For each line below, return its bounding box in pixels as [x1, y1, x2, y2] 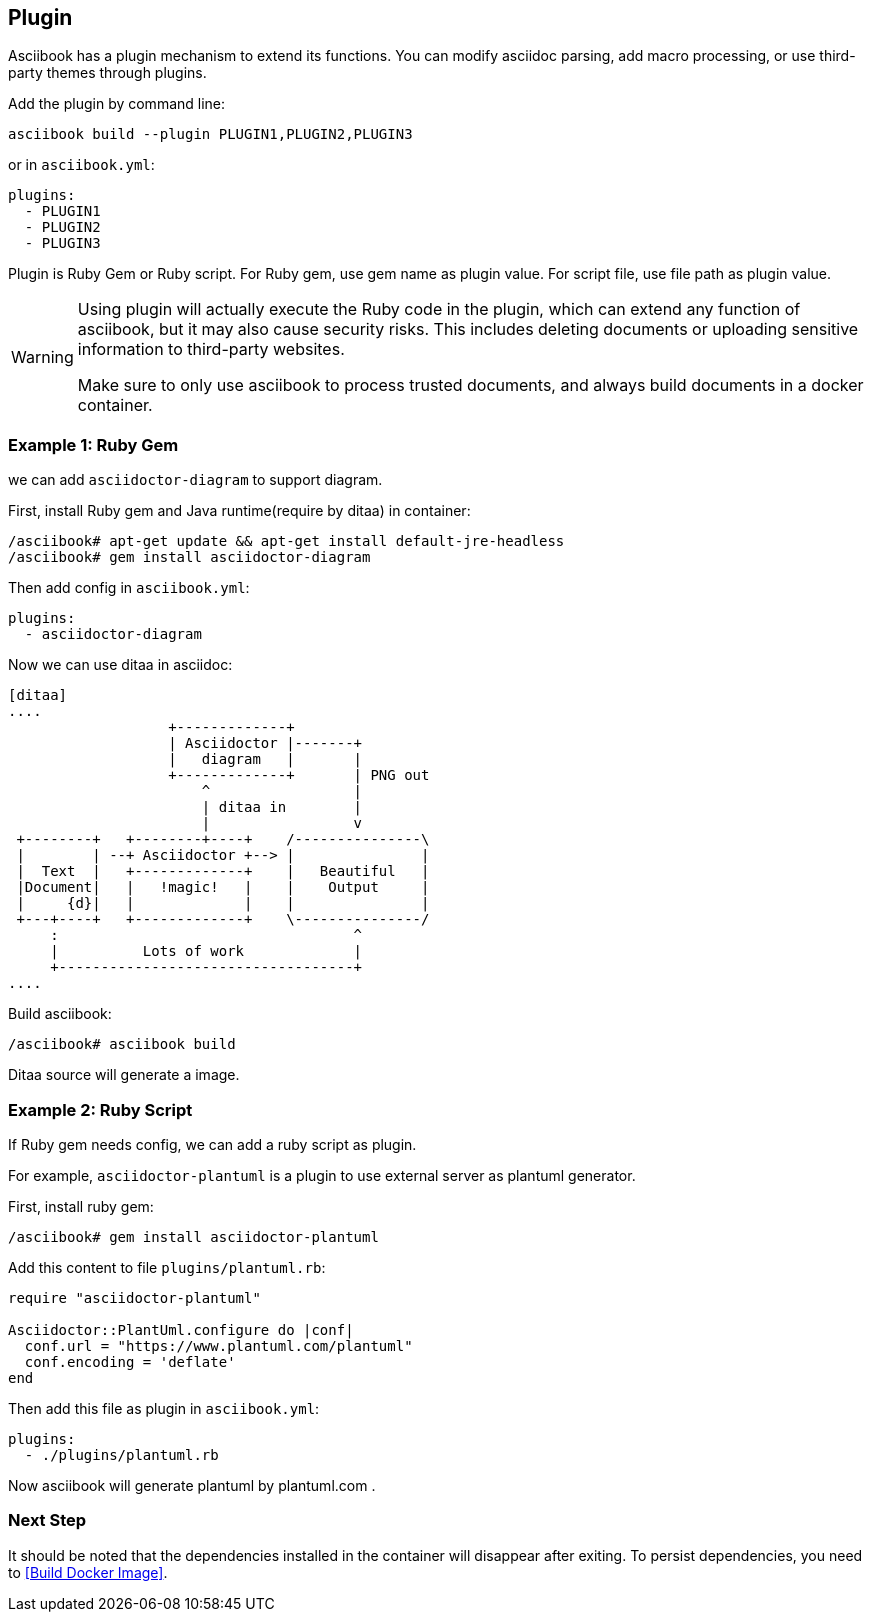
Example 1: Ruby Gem [8, 434, 179, 455]
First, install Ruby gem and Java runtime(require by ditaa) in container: [8, 502, 471, 520]
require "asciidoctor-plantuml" [8, 1289, 261, 1306]
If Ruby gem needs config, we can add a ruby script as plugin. [8, 1135, 417, 1153]
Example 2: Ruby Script [8, 1099, 193, 1120]
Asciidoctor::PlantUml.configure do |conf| [8, 1321, 354, 1338]
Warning [11, 347, 74, 368]
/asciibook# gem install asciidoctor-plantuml [8, 1228, 379, 1245]
